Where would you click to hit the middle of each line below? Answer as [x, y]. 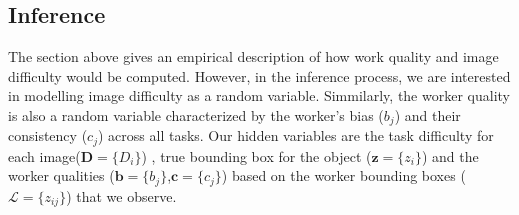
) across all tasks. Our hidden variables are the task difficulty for [295, 135]
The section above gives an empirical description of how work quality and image [253, 56]
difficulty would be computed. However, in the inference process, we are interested [259, 75]
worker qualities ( [61, 175]
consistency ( [48, 135]
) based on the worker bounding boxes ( [343, 175]
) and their [427, 114]
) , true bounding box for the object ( [256, 155]
